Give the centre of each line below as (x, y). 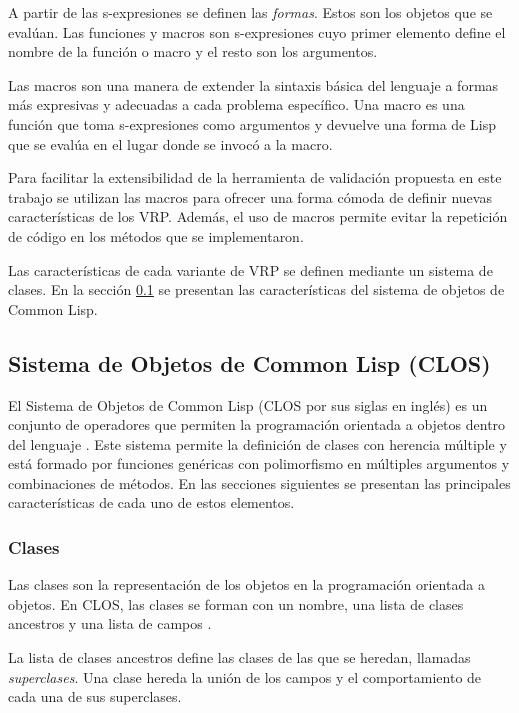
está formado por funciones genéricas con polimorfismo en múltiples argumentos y (259, 463)
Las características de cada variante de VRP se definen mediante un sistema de (250, 269)
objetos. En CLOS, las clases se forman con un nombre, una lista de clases (236, 603)
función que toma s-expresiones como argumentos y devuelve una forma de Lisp (252, 123)
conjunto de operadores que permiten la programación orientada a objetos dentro (257, 424)
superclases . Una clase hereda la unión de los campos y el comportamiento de (245, 676)
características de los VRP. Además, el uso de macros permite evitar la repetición (258, 216)
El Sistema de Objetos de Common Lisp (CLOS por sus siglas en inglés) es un (248, 404)
